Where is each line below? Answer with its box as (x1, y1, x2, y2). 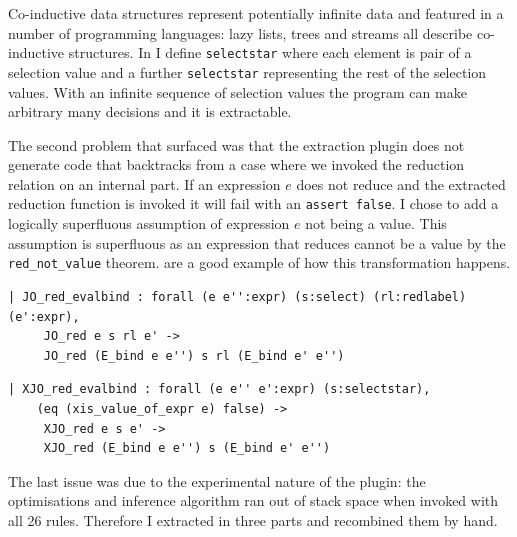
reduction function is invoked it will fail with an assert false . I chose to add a (8, 193, 499, 214)
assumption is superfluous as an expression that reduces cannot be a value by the (8, 232, 506, 253)
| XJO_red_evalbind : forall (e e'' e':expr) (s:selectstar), (8, 382, 431, 397)
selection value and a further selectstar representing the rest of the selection (8, 61, 487, 82)
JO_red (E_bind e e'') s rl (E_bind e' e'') (43, 348, 345, 363)
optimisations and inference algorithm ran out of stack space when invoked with (8, 490, 499, 511)
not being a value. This (305, 213, 447, 234)
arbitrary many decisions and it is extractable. (8, 101, 292, 122)
